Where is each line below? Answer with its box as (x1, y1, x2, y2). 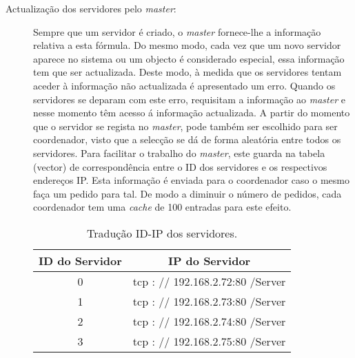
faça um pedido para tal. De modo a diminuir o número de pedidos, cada (33, 186, 342, 200)
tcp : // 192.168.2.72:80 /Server (132, 273, 286, 289)
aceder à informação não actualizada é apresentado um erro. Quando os (33, 78, 336, 92)
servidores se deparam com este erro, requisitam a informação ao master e (33, 92, 345, 106)
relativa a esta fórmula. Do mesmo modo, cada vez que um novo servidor (33, 38, 341, 52)
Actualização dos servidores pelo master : (6, 1, 176, 15)
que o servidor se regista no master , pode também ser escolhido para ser (33, 118, 338, 133)
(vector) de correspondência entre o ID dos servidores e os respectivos (33, 159, 327, 173)
